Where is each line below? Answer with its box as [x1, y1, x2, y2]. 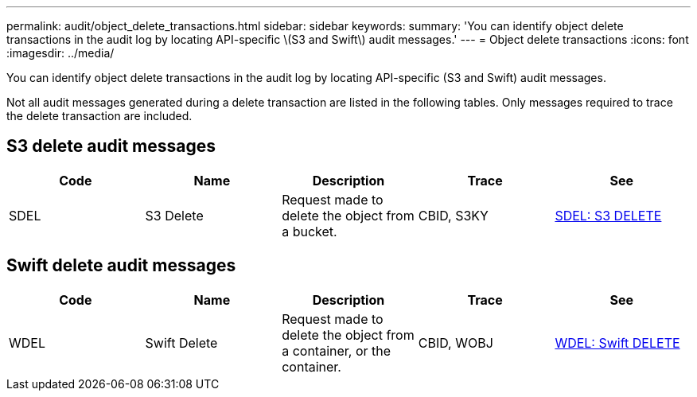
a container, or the [282, 342, 391, 359]
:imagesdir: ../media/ [6, 46, 115, 60]
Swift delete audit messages [6, 255, 236, 276]
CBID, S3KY [418, 207, 489, 224]
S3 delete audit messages [6, 136, 216, 157]
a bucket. [282, 223, 337, 239]
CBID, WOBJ [418, 334, 493, 351]
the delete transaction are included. [6, 109, 193, 123]
